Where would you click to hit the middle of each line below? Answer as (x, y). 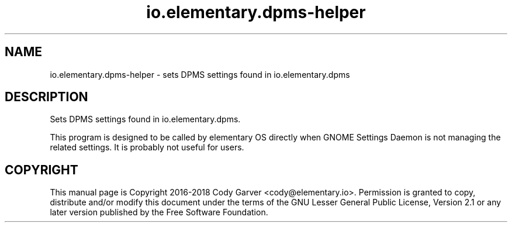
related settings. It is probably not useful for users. (147, 147)
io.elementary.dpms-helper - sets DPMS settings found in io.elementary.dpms (200, 74)
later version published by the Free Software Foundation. (159, 212)
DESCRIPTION (46, 97)
